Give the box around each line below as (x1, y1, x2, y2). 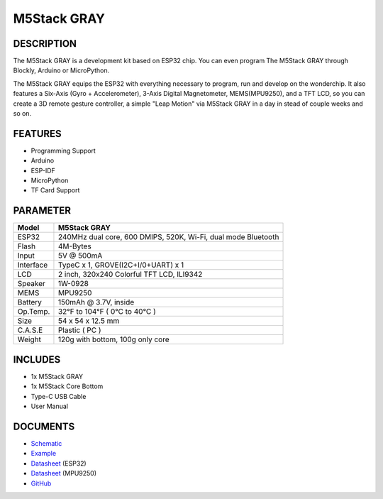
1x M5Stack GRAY (30, 372, 83, 380)
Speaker (17, 279, 46, 289)
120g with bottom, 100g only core (57, 334, 170, 344)
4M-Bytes (57, 241, 91, 251)
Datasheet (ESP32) (30, 459, 87, 468)
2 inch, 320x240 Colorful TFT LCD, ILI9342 (57, 270, 203, 280)
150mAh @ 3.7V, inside (57, 297, 135, 307)
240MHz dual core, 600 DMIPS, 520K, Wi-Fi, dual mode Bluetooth (57, 232, 279, 242)
